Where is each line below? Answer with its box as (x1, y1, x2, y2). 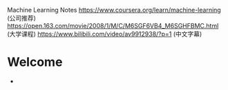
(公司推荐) (7, 14, 37, 22)
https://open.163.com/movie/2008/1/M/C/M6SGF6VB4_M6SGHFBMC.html (7, 22, 219, 30)
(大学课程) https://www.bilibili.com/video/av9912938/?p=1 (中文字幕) (7, 30, 202, 38)
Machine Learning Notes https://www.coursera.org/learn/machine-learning (7, 6, 221, 14)
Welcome (7, 54, 63, 70)
